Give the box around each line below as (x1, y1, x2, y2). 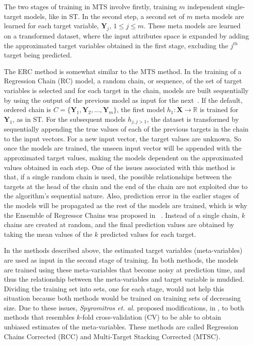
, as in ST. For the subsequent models (12, 114, 126, 124)
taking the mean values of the (4, 229, 92, 239)
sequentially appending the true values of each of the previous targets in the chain (4, 124, 249, 134)
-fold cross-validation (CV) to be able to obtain (80, 312, 221, 322)
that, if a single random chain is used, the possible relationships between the (4, 172, 232, 182)
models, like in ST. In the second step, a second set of (24, 11, 184, 21)
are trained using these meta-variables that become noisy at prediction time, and (4, 264, 245, 274)
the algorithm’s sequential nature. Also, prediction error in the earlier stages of (4, 191, 239, 201)
